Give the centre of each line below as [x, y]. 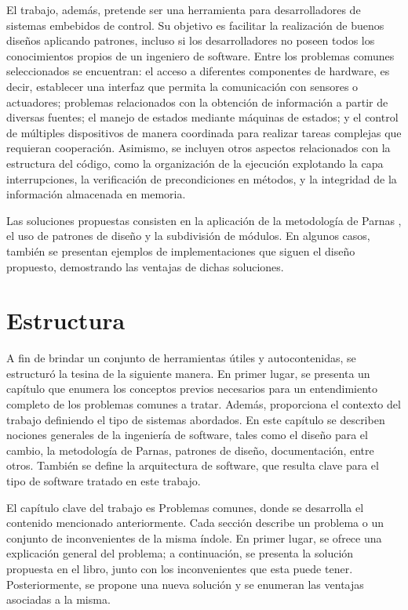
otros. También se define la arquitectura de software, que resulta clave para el [193, 465]
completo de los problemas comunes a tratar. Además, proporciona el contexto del [204, 404]
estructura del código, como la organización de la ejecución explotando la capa [195, 163]
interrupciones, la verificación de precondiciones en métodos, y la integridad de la [202, 178]
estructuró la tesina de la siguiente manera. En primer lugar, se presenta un [188, 373]
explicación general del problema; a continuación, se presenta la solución [180, 553]
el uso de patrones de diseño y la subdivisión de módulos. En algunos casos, [188, 236]
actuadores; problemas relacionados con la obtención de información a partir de [197, 102]
